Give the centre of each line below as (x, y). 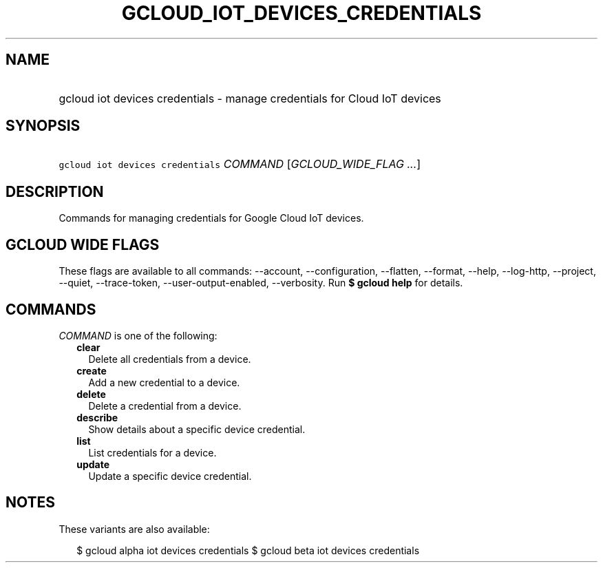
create (92, 370)
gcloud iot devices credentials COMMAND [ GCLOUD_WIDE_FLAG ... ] (240, 164)
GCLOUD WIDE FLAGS (83, 244)
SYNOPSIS (43, 126)
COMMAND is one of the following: (138, 335)
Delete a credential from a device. (165, 406)
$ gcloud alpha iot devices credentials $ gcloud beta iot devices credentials (248, 550)
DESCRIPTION (55, 191)
